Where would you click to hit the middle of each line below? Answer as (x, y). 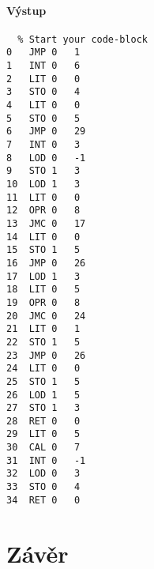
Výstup (26, 10)
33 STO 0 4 (43, 487)
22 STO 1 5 (43, 342)
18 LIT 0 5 (43, 290)
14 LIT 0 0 (43, 237)
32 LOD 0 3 (43, 474)
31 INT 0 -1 (46, 460)
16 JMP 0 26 (46, 263)
